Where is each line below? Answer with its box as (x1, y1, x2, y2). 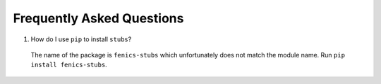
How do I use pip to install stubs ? (30, 35, 132, 43)
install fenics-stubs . (30, 60, 107, 69)
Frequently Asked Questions (13, 10, 184, 26)
